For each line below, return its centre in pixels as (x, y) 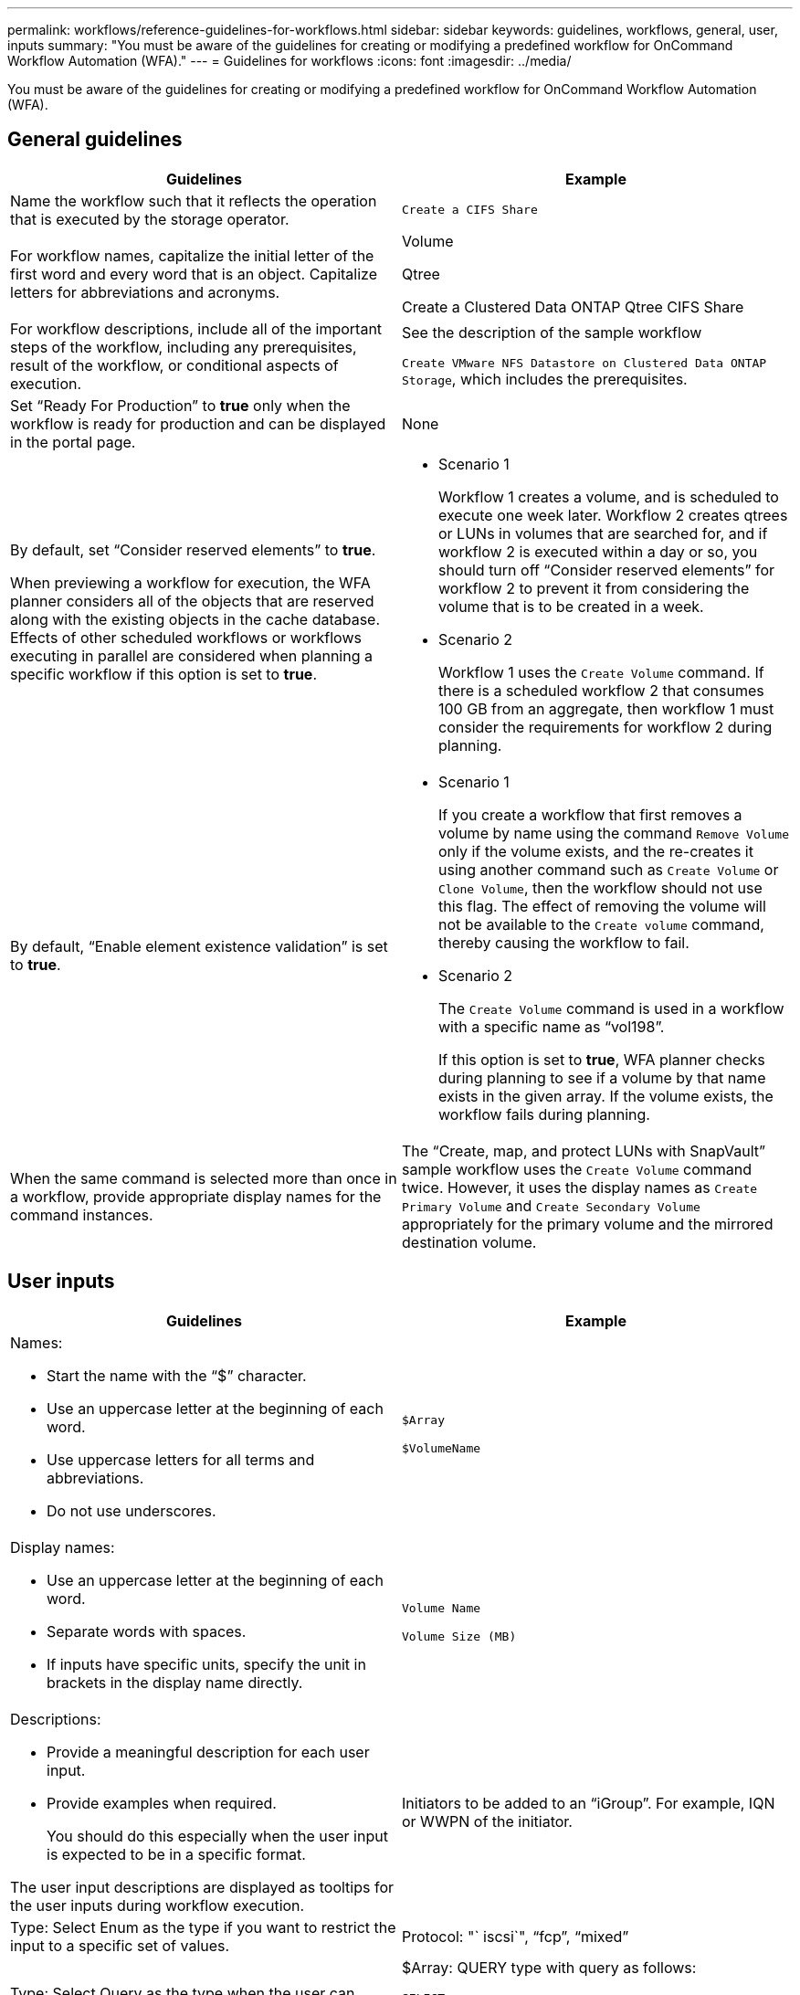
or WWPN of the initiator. (487, 1821)
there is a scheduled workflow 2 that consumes (601, 690)
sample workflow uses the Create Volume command (577, 1169)
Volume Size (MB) (459, 1636)
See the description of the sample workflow (552, 333)
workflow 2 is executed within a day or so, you (598, 551)
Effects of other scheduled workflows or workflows (186, 637)
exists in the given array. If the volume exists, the (606, 1096)
